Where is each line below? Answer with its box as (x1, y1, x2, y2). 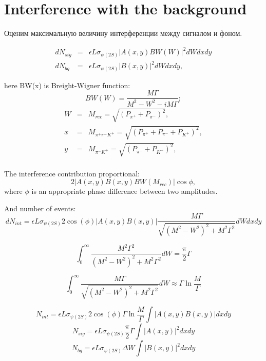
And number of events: (4, 203, 76, 213)
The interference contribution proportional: (4, 168, 140, 178)
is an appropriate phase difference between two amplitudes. (31, 186, 218, 196)
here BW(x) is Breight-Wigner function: (4, 79, 130, 90)
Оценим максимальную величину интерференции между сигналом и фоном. (4, 28, 242, 38)
